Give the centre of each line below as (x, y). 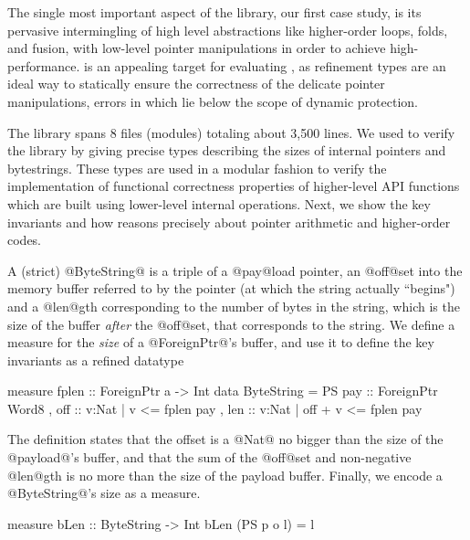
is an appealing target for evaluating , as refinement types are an (265, 65)
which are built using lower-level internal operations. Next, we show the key (219, 203)
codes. (25, 240)
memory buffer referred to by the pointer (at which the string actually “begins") (231, 288)
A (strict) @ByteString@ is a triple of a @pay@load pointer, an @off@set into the (235, 270)
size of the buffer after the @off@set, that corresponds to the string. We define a (231, 324)
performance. (44, 65)
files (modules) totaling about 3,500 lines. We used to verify (288, 132)
